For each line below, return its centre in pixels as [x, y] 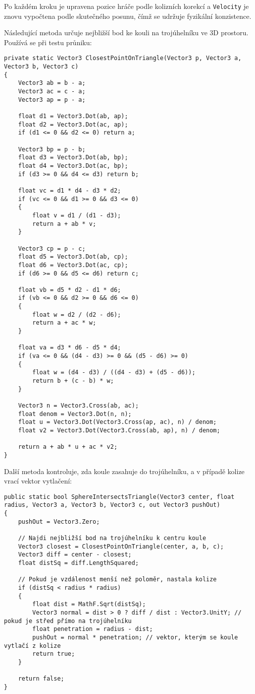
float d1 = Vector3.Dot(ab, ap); [73, 116]
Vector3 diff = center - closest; [75, 555]
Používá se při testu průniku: [48, 42]
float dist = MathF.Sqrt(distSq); [89, 604]
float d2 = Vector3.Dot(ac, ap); [73, 124]
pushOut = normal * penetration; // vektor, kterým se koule [135, 637]
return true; [54, 654]
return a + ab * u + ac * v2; [68, 447]
